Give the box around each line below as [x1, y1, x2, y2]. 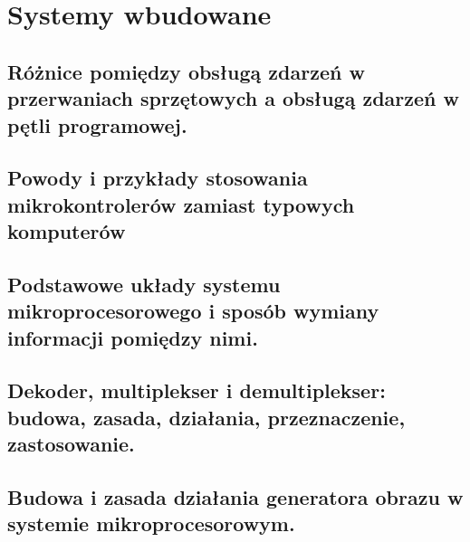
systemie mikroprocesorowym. [7, 509, 295, 537]
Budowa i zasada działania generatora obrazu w [7, 483, 464, 511]
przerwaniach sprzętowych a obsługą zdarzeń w [7, 84, 459, 112]
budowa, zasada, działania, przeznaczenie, [7, 403, 406, 431]
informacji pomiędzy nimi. [7, 323, 258, 351]
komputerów [7, 217, 126, 245]
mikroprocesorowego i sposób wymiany [7, 297, 379, 325]
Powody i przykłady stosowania [7, 164, 308, 192]
